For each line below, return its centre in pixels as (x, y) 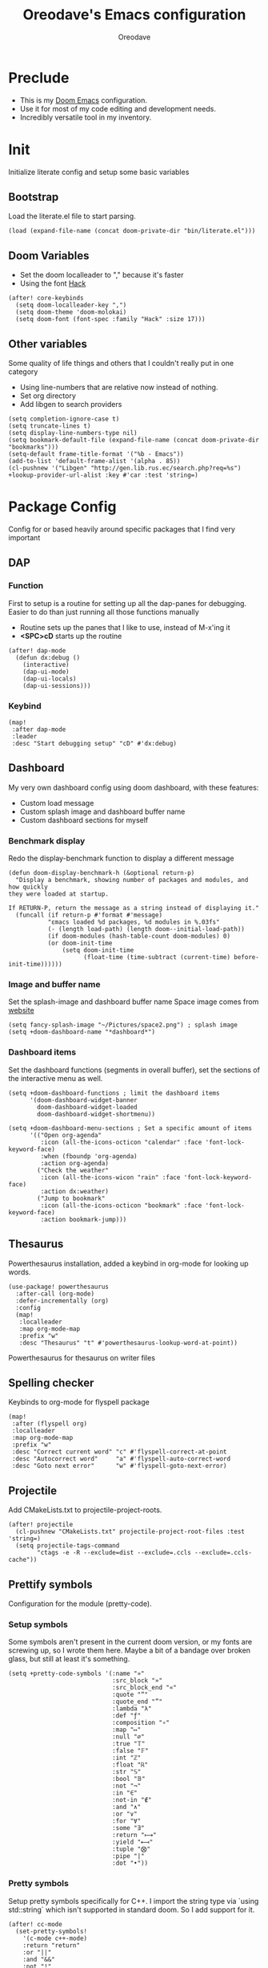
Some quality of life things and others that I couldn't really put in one (121, 364)
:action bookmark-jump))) (84, 1219)
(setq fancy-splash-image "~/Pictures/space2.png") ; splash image (123, 1025)
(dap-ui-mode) (46, 672)
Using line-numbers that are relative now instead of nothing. (119, 388)
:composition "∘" (141, 1723)
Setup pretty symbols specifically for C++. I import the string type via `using (134, 1901)
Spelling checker (51, 1382)
